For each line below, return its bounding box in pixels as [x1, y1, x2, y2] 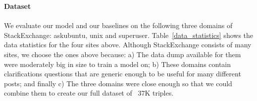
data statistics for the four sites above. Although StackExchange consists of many [4, 39, 252, 50]
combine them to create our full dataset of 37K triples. [4, 88, 174, 98]
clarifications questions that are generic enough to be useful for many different [4, 68, 241, 79]
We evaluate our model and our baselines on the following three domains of [4, 20, 233, 31]
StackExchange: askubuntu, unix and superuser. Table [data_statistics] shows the [4, 30, 254, 40]
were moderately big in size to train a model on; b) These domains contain [4, 59, 231, 69]
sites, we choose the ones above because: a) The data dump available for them [4, 49, 241, 59]
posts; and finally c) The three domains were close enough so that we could [4, 78, 232, 88]
